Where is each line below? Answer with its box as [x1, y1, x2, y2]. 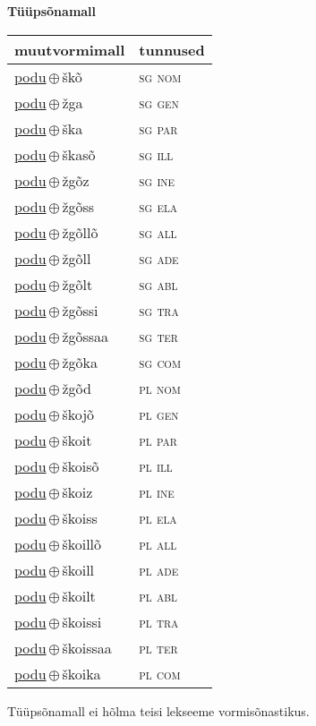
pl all [139, 533, 177, 554]
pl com [139, 662, 181, 684]
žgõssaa [62, 325, 109, 346]
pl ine [139, 481, 175, 502]
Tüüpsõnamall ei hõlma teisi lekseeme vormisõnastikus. [7, 701, 310, 720]
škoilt [62, 585, 96, 606]
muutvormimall [14, 38, 125, 60]
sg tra [139, 299, 179, 320]
